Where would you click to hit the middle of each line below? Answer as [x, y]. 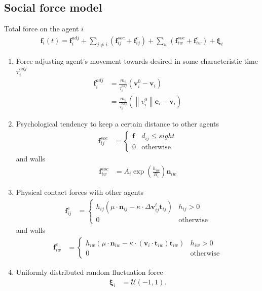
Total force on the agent [42, 29]
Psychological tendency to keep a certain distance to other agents [118, 123]
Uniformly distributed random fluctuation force [89, 272]
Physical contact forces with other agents [80, 192]
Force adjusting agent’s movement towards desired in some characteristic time [137, 61]
